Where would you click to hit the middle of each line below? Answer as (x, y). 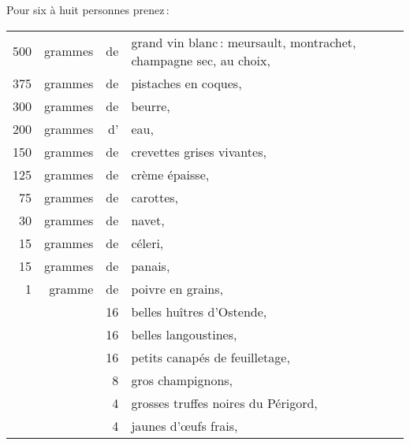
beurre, (151, 106)
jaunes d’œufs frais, (184, 425)
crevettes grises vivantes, (199, 151)
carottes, (155, 197)
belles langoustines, (184, 334)
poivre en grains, (177, 288)
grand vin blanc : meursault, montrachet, (244, 42)
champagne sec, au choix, (201, 60)
